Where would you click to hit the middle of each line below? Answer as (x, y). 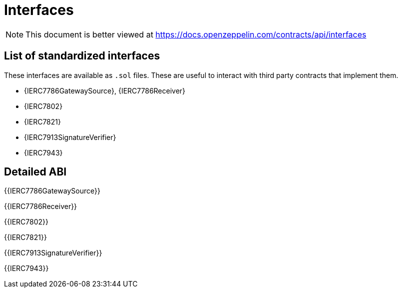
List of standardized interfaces (82, 56)
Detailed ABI (35, 172)
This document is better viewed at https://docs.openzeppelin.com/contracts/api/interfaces (196, 34)
